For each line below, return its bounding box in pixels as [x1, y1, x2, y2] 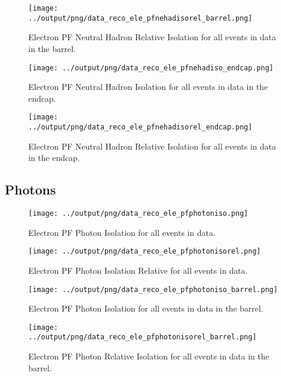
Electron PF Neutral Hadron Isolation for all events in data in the [28, 80, 268, 93]
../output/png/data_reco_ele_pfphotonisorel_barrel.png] [28, 333, 257, 342]
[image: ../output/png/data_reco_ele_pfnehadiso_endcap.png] [28, 63, 274, 72]
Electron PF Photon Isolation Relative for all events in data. [28, 264, 248, 276]
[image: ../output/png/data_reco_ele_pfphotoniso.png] [28, 209, 249, 218]
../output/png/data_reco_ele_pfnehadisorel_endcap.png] [28, 123, 253, 131]
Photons [5, 180, 56, 199]
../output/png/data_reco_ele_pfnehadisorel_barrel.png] [28, 14, 253, 22]
